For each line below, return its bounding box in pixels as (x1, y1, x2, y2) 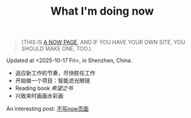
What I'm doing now (50, 4, 154, 18)
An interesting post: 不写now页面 (6, 105, 89, 113)
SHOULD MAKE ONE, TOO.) (21, 45, 91, 52)
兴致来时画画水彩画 (15, 92, 64, 100)
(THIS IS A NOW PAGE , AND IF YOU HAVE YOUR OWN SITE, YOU (21, 38, 186, 46)
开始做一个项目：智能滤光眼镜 (15, 77, 90, 85)
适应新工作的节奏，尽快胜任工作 (15, 69, 95, 77)
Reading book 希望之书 (15, 85, 73, 92)
